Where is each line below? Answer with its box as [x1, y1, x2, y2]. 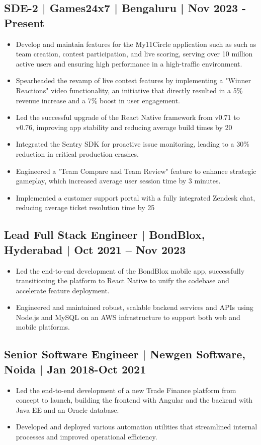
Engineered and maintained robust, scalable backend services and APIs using [16, 302, 253, 312]
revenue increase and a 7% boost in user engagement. [16, 95, 180, 105]
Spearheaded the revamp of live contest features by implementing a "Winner [16, 75, 251, 86]
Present [4, 15, 45, 30]
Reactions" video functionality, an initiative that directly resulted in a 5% [16, 85, 243, 95]
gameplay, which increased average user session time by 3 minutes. [16, 175, 221, 186]
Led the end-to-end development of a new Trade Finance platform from [16, 385, 236, 395]
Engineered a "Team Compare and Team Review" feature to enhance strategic [16, 165, 256, 176]
